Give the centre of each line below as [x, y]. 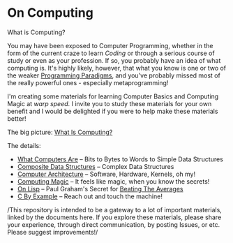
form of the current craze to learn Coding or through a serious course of [111, 53]
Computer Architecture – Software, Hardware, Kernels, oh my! [106, 174]
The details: [24, 145]
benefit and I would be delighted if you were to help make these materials [113, 111]
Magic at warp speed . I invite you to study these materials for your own [110, 103]
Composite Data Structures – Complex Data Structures [96, 166]
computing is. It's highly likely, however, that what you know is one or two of [117, 68]
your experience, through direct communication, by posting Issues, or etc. [114, 224]
